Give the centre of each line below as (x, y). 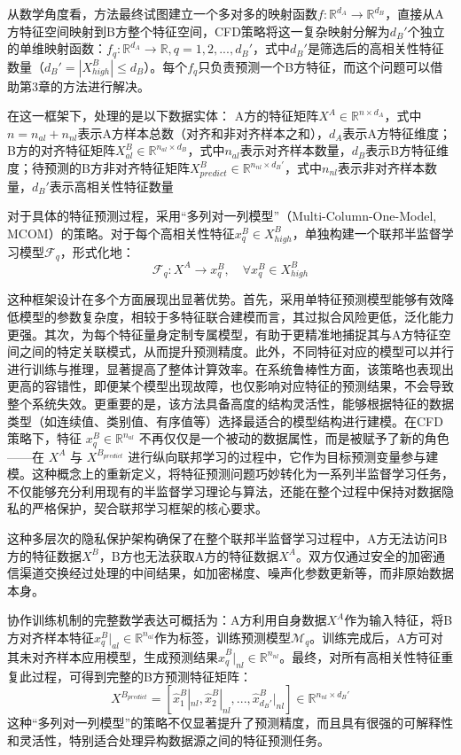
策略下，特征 (44, 438)
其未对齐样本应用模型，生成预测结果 (113, 656)
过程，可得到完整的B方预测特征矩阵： (141, 676)
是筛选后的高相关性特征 (375, 48)
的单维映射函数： (57, 48)
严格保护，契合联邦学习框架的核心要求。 (149, 508)
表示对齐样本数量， (296, 150)
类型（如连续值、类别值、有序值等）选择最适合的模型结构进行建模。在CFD (225, 420)
